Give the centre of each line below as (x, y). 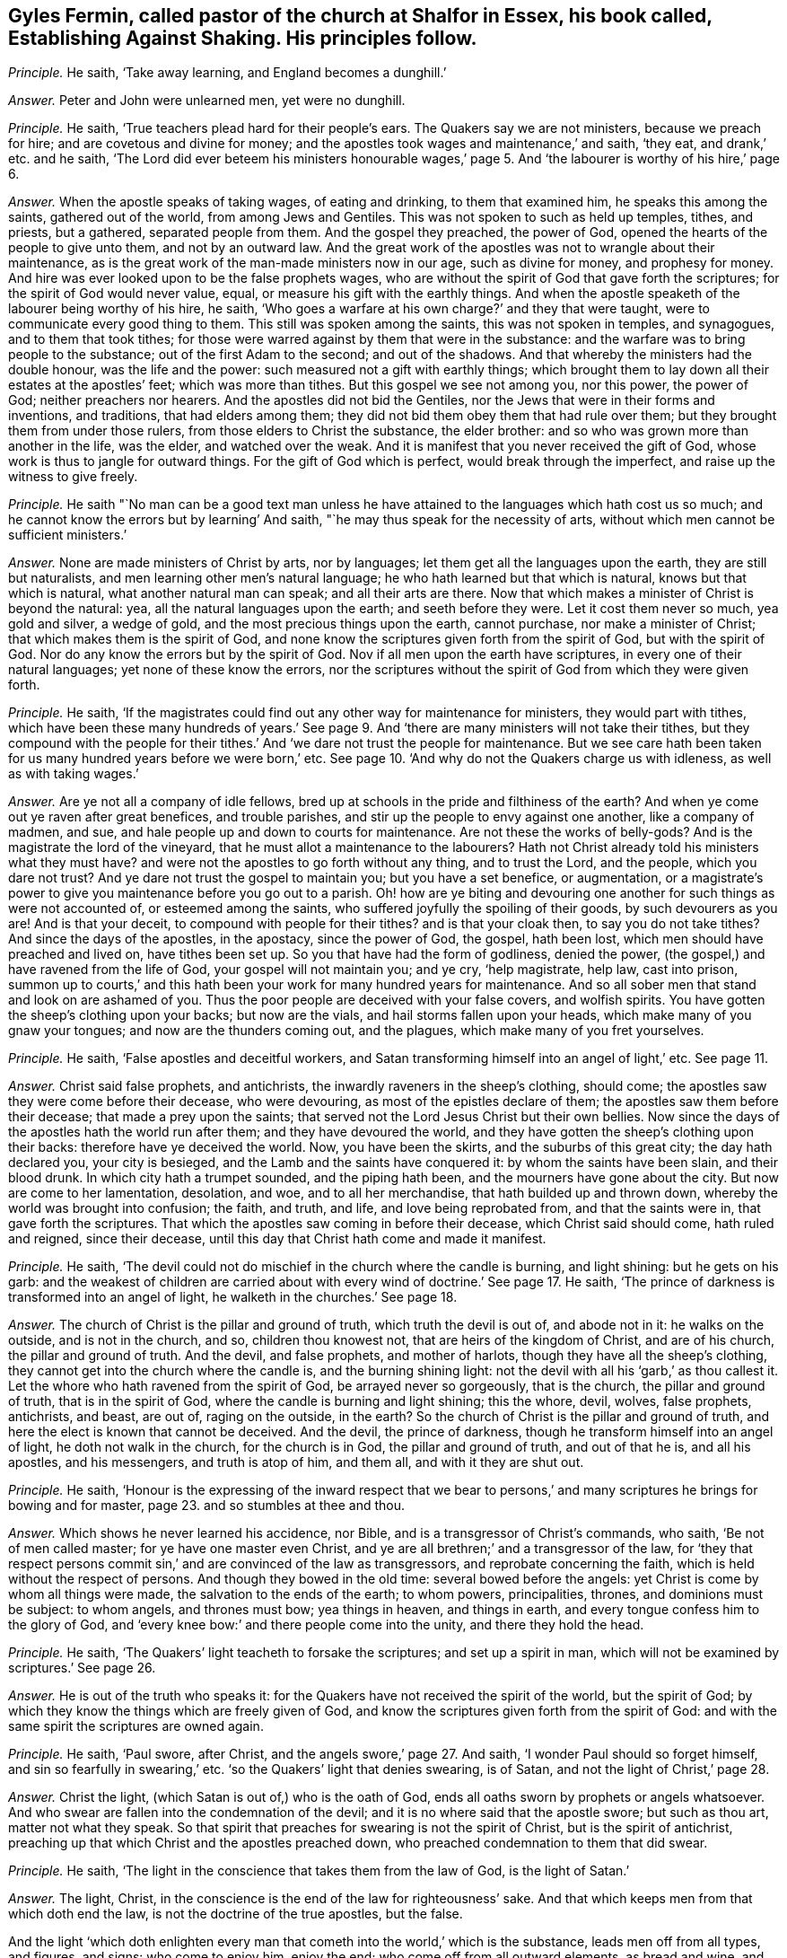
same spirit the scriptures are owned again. (136, 1726)
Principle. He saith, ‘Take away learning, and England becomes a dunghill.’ (227, 73)
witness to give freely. (73, 477)
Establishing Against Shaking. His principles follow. (243, 38)
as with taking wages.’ (74, 774)
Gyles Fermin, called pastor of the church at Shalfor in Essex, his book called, (360, 16)
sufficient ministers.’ (68, 535)
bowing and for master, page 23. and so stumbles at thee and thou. (206, 1506)
